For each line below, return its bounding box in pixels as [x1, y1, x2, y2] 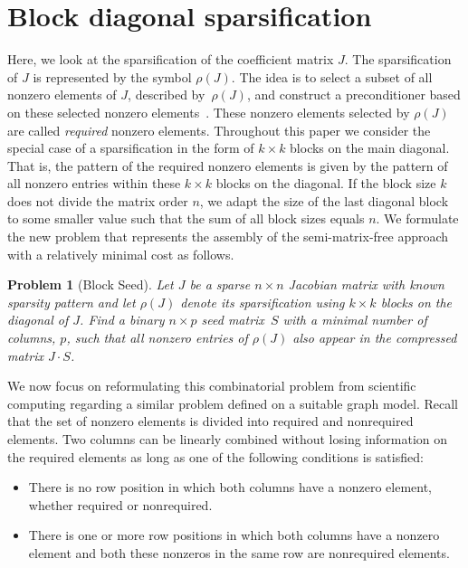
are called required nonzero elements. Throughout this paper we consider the [7, 120, 431, 139]
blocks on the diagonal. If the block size [215, 174, 436, 193]
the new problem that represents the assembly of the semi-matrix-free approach [7, 227, 449, 246]
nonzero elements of [7, 85, 117, 104]
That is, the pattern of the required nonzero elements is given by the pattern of [7, 156, 448, 175]
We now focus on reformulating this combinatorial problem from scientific [7, 376, 416, 395]
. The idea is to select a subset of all [231, 67, 433, 86]
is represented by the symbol [33, 67, 192, 86]
